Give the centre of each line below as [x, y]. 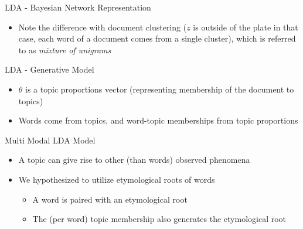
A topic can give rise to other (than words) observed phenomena [134, 160]
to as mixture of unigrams [65, 49]
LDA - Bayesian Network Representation [78, 7]
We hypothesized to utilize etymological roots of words [117, 179]
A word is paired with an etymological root [110, 199]
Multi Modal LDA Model [50, 140]
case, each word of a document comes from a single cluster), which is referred [157, 38]
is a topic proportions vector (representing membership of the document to [160, 89]
